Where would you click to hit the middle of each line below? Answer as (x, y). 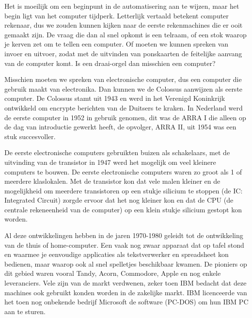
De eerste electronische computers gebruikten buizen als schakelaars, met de (117, 152)
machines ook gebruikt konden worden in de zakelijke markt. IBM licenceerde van (126, 292)
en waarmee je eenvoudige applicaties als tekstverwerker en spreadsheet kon (117, 254)
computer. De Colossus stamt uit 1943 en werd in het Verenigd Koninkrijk (115, 98)
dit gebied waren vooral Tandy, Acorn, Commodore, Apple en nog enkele (113, 273)
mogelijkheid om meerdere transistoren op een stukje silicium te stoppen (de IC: (124, 190)
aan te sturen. (25, 311)
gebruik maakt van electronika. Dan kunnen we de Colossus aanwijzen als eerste (124, 88)
